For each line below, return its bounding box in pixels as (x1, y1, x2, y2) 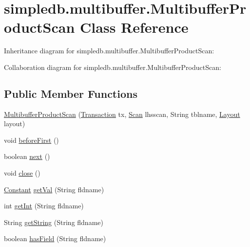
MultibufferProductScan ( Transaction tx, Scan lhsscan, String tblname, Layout (4, 109, 240, 119)
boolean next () (4, 151, 50, 161)
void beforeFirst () (4, 135, 59, 145)
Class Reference (80, 17, 189, 37)
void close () (4, 168, 40, 178)
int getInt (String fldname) (4, 201, 84, 211)
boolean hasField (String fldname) (4, 233, 106, 244)
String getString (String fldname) (4, 217, 103, 227)
